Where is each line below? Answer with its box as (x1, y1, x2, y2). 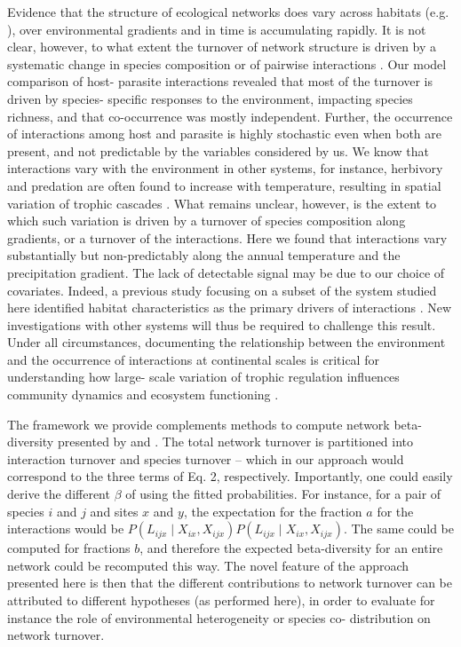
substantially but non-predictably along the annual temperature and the (7, 246, 401, 264)
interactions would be (7, 519, 124, 538)
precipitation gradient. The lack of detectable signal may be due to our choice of (7, 263, 445, 281)
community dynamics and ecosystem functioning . (7, 385, 279, 404)
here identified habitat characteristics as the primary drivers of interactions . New (7, 298, 452, 317)
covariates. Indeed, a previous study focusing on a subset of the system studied (7, 280, 437, 299)
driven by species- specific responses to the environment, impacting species (7, 89, 413, 107)
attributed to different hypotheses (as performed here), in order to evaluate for (7, 591, 435, 609)
